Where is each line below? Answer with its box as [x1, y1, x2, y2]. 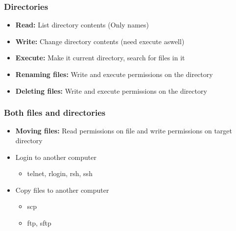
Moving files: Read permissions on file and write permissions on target [15, 126, 232, 136]
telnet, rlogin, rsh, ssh [27, 168, 93, 179]
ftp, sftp [27, 217, 51, 228]
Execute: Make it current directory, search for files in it [15, 52, 185, 63]
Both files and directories [4, 106, 106, 119]
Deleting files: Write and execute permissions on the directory [15, 85, 207, 96]
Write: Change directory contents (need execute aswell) [15, 36, 185, 46]
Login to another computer [15, 152, 96, 162]
